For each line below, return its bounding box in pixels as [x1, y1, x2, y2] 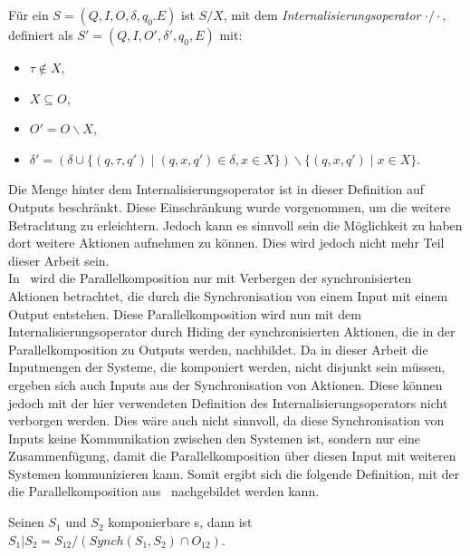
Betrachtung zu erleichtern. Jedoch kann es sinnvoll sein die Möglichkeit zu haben [8, 215, 463, 234]
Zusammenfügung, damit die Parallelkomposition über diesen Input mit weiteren [8, 446, 456, 465]
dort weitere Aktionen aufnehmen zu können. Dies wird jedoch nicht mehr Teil [8, 233, 445, 252]
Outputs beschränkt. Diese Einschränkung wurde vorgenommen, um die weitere [8, 197, 451, 216]
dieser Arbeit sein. [8, 250, 110, 269]
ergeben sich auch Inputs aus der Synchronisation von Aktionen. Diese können [8, 375, 443, 394]
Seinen [8, 512, 44, 532]
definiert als [8, 25, 73, 44]
